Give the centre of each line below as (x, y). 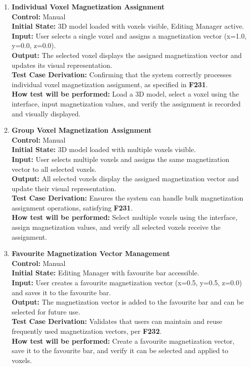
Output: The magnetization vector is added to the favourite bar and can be (128, 302)
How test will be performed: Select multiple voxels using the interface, (125, 217)
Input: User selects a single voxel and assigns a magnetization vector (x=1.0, (129, 35)
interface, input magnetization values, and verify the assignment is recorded (126, 103)
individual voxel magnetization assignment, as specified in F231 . (110, 84)
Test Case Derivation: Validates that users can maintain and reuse (117, 321)
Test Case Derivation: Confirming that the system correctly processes (122, 75)
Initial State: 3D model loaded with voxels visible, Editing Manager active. (128, 26)
